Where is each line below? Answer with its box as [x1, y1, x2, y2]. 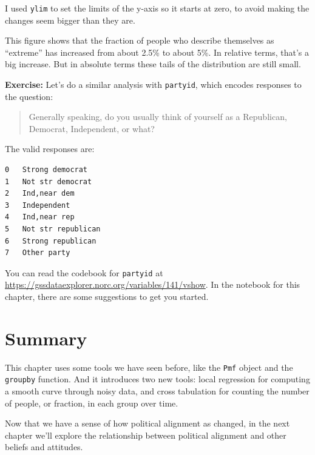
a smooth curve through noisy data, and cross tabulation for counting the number [5, 385, 310, 397]
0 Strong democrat [5, 165, 88, 174]
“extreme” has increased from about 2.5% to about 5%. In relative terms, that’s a [5, 45, 309, 58]
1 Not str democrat [5, 177, 92, 186]
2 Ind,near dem [5, 189, 75, 198]
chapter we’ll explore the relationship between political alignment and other [5, 428, 286, 441]
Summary [5, 325, 87, 350]
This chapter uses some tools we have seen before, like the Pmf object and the [5, 360, 293, 373]
